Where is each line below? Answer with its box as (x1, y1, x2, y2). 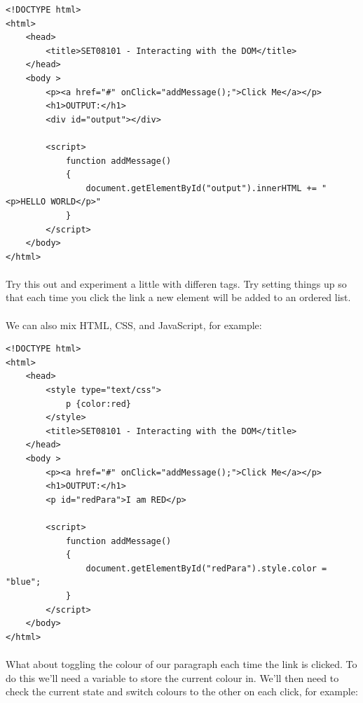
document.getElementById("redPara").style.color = (85, 563, 327, 573)
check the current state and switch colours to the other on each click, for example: (6, 684, 358, 699)
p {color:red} (65, 398, 131, 409)
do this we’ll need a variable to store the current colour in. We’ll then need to (6, 670, 339, 685)
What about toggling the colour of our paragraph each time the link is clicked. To (6, 656, 357, 671)
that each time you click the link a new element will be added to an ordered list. (6, 290, 351, 305)
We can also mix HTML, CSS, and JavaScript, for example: (6, 317, 262, 332)
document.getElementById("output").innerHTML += (85, 183, 317, 193)
